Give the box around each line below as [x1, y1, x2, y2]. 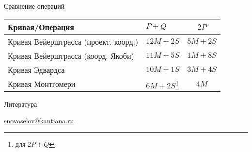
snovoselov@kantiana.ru [4, 115, 74, 125]
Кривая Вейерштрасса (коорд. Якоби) [8, 50, 134, 61]
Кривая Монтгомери [8, 78, 76, 89]
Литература [4, 99, 37, 109]
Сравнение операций [4, 1, 65, 11]
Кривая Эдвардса [8, 64, 65, 75]
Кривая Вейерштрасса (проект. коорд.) [8, 35, 139, 47]
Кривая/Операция [8, 21, 74, 33]
